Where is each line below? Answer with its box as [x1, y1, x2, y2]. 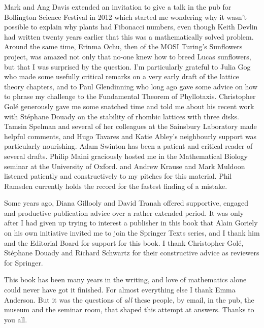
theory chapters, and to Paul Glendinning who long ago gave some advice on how [4, 81, 258, 91]
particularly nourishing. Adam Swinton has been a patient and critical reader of [4, 141, 253, 151]
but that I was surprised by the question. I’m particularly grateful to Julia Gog [4, 61, 251, 72]
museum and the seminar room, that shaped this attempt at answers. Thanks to [4, 304, 254, 315]
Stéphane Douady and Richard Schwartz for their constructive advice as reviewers [4, 247, 259, 258]
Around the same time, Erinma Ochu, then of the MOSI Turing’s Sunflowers [4, 41, 243, 52]
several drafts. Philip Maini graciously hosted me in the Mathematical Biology [4, 150, 248, 161]
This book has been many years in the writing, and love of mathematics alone [4, 274, 247, 285]
